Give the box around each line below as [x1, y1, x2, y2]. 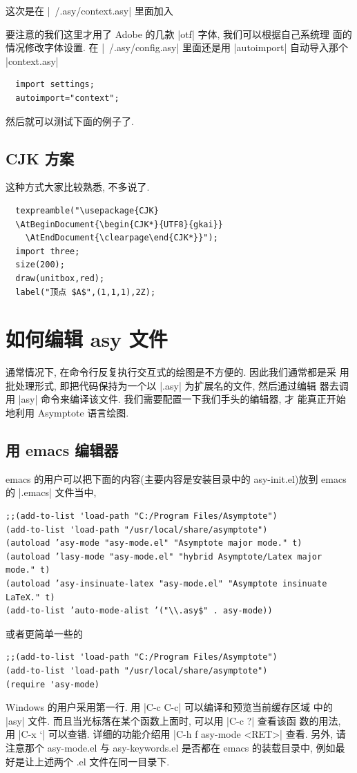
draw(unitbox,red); [15, 273, 105, 283]
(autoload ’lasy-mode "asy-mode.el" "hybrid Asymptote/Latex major [6, 551, 322, 562]
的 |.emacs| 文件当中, [6, 485, 97, 499]
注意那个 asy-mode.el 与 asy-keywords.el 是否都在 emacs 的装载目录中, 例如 [6, 740, 336, 754]
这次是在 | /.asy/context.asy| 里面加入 [6, 3, 173, 17]
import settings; [15, 79, 95, 90]
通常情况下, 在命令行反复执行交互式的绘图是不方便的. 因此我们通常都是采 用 [6, 365, 349, 379]
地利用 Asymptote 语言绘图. [6, 405, 129, 420]
